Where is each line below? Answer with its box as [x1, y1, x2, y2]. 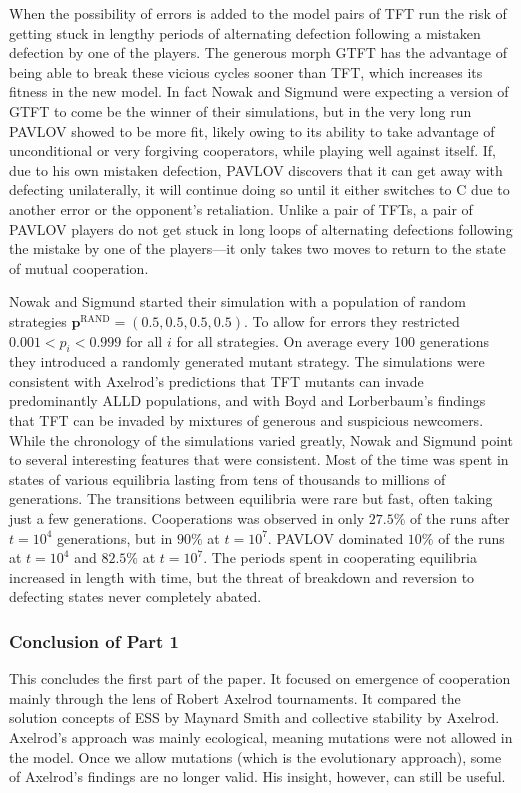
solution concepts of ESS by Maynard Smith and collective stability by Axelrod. [9, 707, 500, 728]
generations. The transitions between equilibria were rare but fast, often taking [9, 488, 493, 509]
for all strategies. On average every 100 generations [176, 330, 490, 351]
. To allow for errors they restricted [243, 310, 460, 331]
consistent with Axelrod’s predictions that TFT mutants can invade [9, 370, 424, 391]
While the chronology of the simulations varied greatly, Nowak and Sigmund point [9, 429, 513, 450]
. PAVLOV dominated [267, 527, 404, 548]
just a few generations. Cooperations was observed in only [9, 508, 365, 529]
